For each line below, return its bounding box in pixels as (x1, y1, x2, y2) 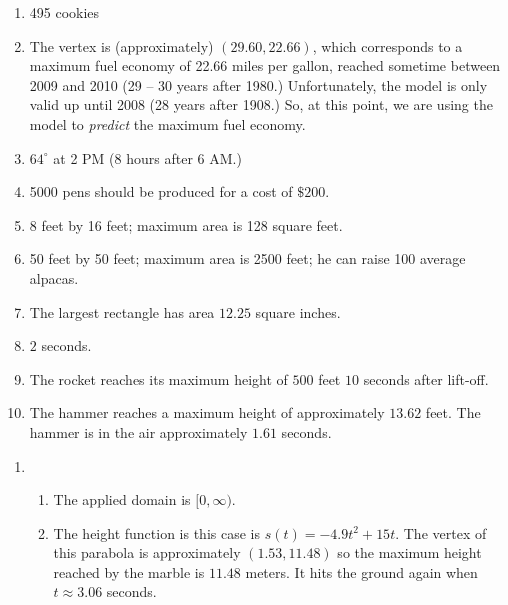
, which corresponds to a (312, 35, 463, 56)
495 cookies (29, 2, 100, 22)
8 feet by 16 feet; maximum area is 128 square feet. (29, 214, 343, 235)
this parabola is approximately (53, 542, 241, 563)
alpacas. (29, 267, 79, 288)
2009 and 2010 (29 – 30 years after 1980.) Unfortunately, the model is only (29, 74, 488, 95)
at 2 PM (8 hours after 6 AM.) (53, 147, 242, 168)
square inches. (255, 301, 341, 322)
